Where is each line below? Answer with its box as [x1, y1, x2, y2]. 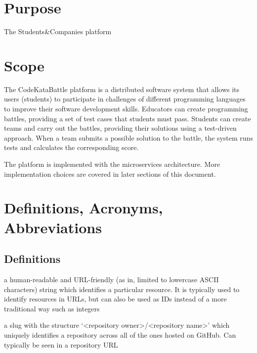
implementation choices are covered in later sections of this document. [4, 168, 216, 179]
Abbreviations [4, 217, 102, 237]
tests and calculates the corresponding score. [4, 142, 139, 152]
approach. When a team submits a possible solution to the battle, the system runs [4, 132, 253, 143]
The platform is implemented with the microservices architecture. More [4, 159, 220, 169]
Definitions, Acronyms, [4, 198, 163, 218]
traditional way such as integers [4, 303, 100, 313]
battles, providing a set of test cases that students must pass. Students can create [4, 113, 251, 123]
